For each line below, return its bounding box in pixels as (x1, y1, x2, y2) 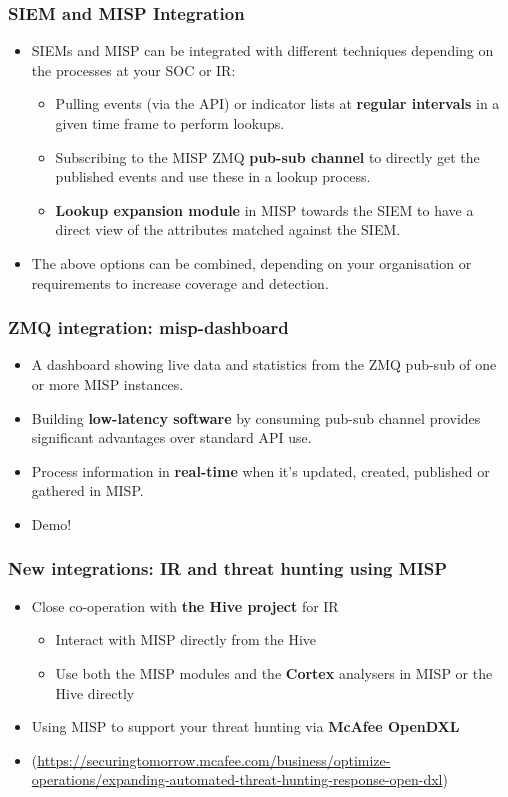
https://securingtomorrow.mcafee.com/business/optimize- (37, 749, 391, 770)
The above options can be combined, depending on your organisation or (31, 252, 472, 273)
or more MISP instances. (31, 373, 184, 394)
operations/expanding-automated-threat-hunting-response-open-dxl (31, 769, 443, 790)
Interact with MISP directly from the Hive (55, 629, 317, 650)
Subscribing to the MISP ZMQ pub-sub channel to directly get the (55, 146, 480, 167)
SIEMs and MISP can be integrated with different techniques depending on (31, 40, 494, 61)
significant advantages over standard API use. (31, 427, 312, 448)
